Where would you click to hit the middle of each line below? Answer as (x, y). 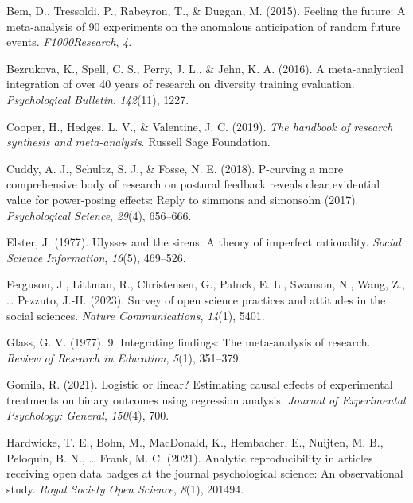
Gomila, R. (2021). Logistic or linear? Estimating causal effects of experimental (200, 384)
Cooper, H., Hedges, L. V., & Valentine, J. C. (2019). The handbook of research (200, 126)
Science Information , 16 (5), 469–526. (96, 257)
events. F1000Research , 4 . (69, 42)
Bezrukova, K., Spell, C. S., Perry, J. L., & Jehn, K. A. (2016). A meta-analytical (205, 68)
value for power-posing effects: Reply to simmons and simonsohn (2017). (183, 199)
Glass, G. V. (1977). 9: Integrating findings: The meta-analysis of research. (189, 342)
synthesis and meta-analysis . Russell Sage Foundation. (138, 142)
